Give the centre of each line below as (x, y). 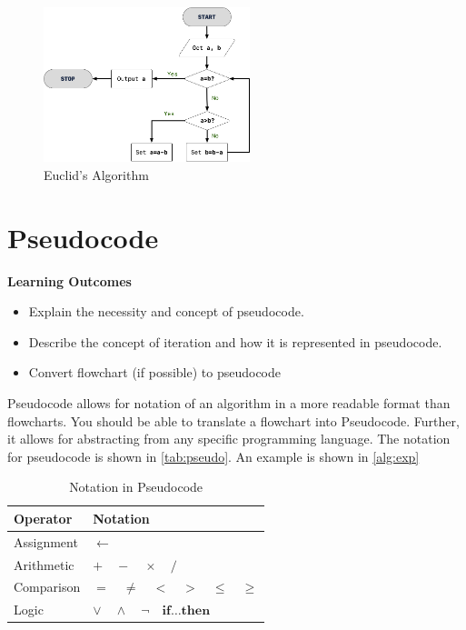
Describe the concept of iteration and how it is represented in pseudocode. (235, 341)
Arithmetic (44, 564)
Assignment (46, 541)
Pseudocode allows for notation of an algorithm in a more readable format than (229, 402)
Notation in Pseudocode (136, 487)
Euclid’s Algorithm (96, 174)
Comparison (47, 587)
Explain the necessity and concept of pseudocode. (166, 311)
